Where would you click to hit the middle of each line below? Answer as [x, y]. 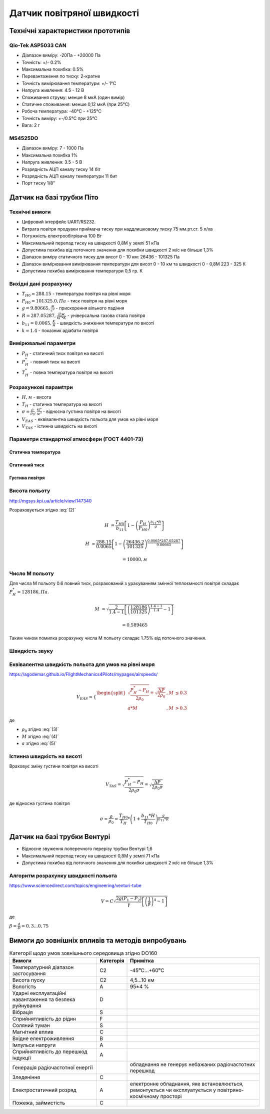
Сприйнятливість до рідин [44, 1019]
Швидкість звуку [31, 651]
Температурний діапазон [43, 967]
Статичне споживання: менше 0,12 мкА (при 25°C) [76, 104]
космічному [144, 1096]
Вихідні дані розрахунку [41, 283]
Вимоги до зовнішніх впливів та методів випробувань [98, 940]
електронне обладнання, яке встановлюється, [187, 1084]
